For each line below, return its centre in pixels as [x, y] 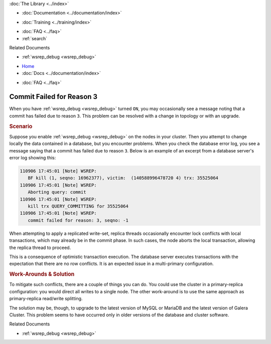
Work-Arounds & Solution [42, 274]
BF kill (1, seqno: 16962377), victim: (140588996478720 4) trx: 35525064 [123, 178]
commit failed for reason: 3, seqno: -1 [78, 220]
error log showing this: [33, 158]
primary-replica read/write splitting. [46, 299]
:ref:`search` [35, 38]
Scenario [21, 126]
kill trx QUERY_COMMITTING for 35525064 [78, 206]
